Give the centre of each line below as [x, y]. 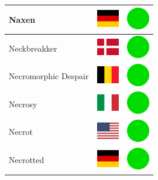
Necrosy [23, 103]
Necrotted [27, 160]
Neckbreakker [33, 48]
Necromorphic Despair [49, 76]
